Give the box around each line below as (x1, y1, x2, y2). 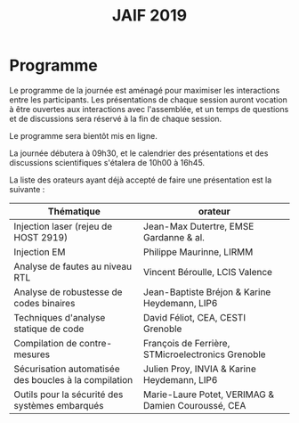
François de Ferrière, (143, 337, 230, 349)
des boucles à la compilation (13, 373, 133, 386)
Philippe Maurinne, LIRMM (143, 246, 254, 258)
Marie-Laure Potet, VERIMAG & (143, 388, 274, 401)
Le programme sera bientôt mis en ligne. (9, 130, 158, 141)
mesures (13, 348, 51, 361)
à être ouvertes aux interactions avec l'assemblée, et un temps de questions (9, 103, 289, 114)
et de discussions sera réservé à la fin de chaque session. (9, 113, 222, 124)
